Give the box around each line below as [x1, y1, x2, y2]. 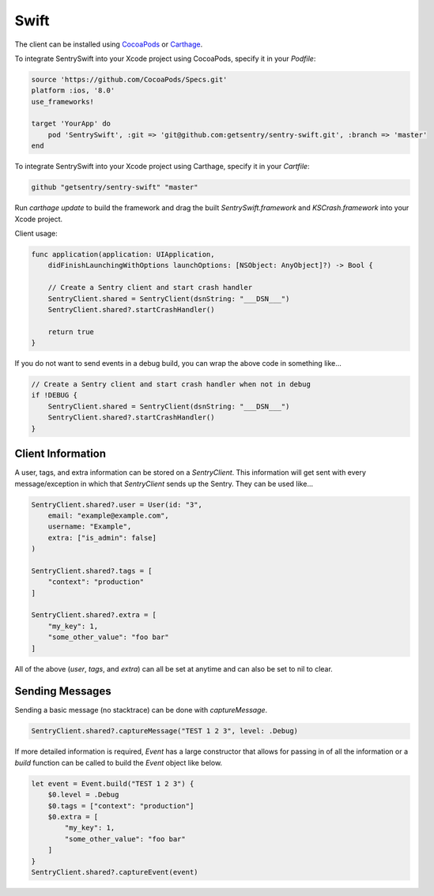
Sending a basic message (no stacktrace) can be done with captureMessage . [14, 706, 268, 715]
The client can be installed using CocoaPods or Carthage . [14, 40, 203, 49]
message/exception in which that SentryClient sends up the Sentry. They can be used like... [14, 479, 314, 488]
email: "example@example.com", [47, 510, 169, 520]
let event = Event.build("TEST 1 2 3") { [31, 779, 194, 788]
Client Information [14, 447, 107, 461]
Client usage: [14, 229, 58, 238]
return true [47, 327, 95, 336]
